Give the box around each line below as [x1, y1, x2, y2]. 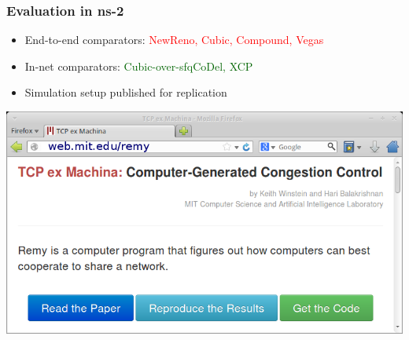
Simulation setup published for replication [24, 84, 227, 101]
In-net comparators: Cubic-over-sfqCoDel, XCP [24, 57, 253, 74]
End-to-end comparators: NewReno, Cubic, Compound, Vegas [24, 31, 324, 48]
